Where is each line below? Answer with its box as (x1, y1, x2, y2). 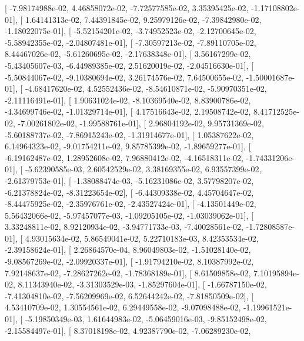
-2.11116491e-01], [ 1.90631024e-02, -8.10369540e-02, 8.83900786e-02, (5, 93, 251, 106)
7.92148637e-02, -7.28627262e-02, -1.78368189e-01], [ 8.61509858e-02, (5, 266, 251, 279)
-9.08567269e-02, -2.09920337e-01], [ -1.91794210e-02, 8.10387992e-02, (5, 255, 254, 268)
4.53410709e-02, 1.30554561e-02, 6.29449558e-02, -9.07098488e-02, (5, 301, 241, 313)
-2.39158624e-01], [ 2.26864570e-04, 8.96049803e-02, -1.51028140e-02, (5, 243, 251, 256)
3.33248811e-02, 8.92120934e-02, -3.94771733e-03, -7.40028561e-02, (5, 220, 243, 233)
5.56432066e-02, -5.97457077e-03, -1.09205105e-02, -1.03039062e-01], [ (5, 209, 254, 221)
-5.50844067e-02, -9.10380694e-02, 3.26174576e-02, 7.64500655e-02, (5, 71, 243, 83)
